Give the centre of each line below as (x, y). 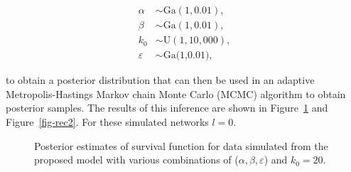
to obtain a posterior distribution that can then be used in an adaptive (160, 80)
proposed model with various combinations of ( (136, 160)
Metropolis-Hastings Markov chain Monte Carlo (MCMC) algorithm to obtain (176, 93)
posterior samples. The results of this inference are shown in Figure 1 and (167, 108)
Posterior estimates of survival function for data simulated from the (181, 145)
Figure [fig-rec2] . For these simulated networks (107, 121)
